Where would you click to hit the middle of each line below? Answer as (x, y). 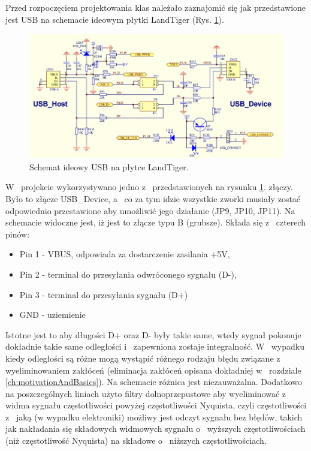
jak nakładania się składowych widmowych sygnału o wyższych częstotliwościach (155, 429)
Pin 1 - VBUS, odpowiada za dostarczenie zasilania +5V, (125, 254)
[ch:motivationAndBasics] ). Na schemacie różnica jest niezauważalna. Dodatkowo (154, 382)
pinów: (18, 234)
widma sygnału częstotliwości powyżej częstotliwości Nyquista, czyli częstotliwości (156, 405)
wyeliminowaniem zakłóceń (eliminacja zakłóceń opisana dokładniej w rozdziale (153, 370)
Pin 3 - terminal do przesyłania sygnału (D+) (104, 294)
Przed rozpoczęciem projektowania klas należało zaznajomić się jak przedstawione (156, 7)
